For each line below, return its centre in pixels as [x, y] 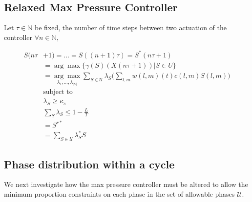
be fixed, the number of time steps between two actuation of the [131, 28]
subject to [58, 92]
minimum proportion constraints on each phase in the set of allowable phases [119, 194]
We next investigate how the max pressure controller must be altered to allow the [126, 184]
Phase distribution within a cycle [89, 164]
